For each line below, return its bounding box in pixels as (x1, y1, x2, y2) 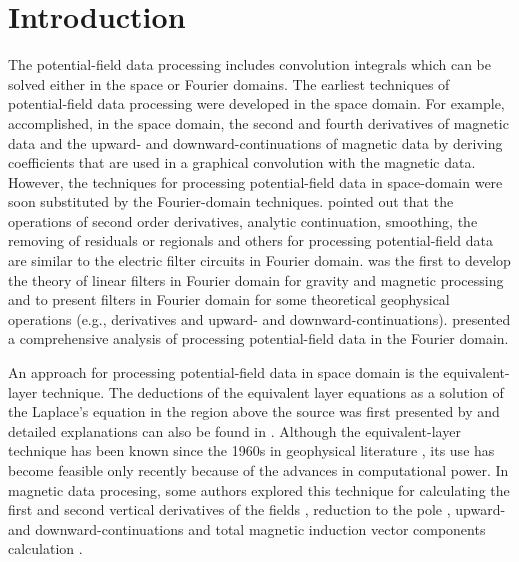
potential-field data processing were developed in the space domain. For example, (8, 93, 505, 114)
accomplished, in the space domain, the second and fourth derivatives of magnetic (8, 112, 509, 133)
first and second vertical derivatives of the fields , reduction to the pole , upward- (8, 499, 506, 520)
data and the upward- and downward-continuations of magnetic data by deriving (8, 132, 503, 153)
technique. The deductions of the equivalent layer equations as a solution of (41, 381, 504, 402)
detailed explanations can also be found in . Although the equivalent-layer (8, 420, 461, 441)
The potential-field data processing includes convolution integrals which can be (8, 54, 492, 75)
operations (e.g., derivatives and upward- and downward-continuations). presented (8, 308, 511, 329)
